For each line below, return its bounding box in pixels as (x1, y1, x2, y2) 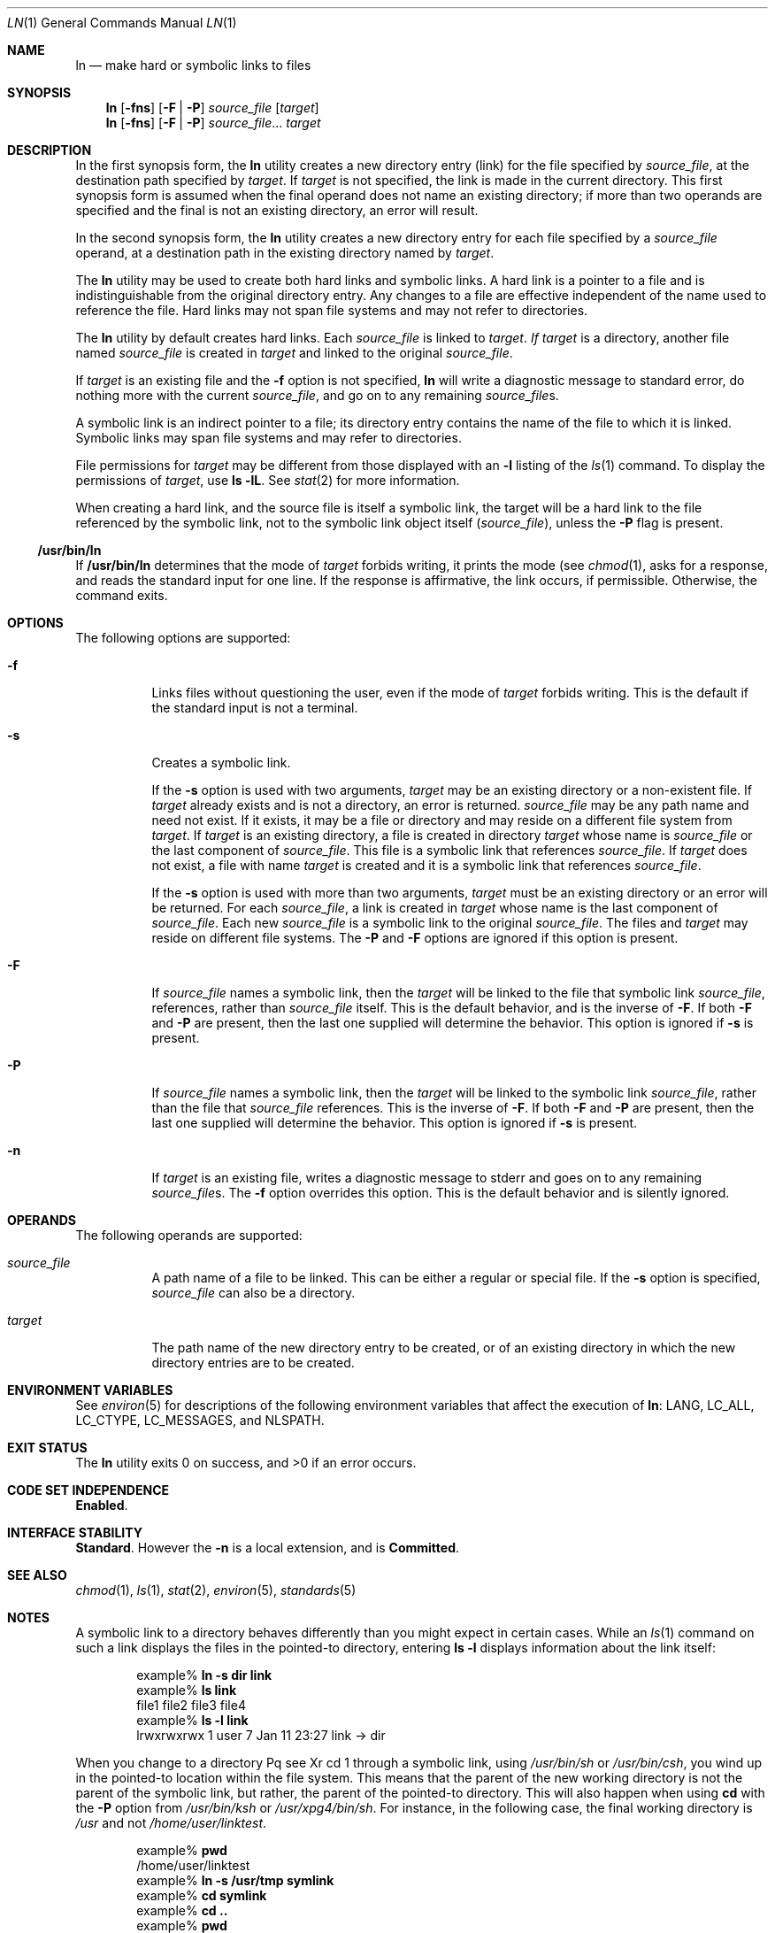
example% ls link (136, 1683, 236, 1698)
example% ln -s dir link (136, 1667, 272, 1683)
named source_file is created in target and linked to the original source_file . (75, 345, 513, 360)
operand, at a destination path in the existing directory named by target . (75, 245, 495, 260)
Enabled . (75, 1498, 128, 1513)
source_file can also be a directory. (151, 1285, 356, 1300)
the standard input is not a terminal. (151, 700, 358, 715)
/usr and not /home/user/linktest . (75, 1815, 267, 1830)
